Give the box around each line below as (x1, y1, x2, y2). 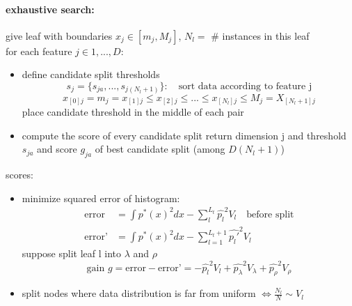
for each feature (6, 43, 72, 58)
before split (246, 209, 294, 220)
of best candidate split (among (95, 141, 225, 156)
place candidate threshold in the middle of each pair (22, 105, 244, 119)
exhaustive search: (6, 1, 95, 16)
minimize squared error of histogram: (22, 190, 180, 205)
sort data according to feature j (178, 81, 312, 91)
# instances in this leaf (211, 28, 310, 43)
